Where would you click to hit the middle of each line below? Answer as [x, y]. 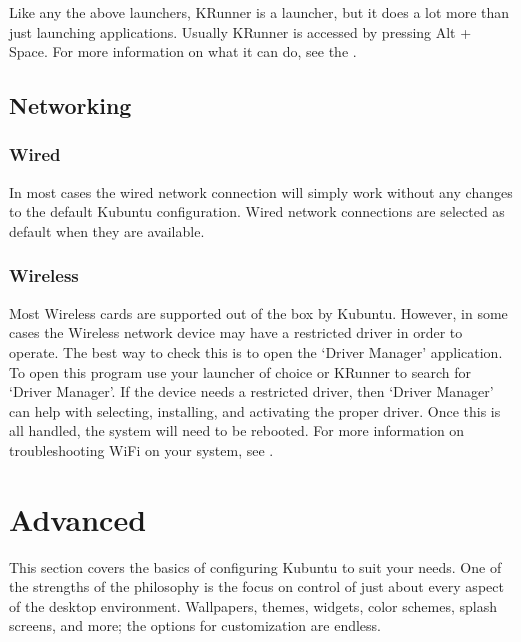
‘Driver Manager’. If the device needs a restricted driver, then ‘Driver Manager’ [251, 391]
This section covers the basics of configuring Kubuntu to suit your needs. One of [255, 566]
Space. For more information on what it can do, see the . [183, 51]
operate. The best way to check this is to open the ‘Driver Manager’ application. [256, 351]
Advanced [78, 518]
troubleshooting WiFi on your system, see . [141, 449]
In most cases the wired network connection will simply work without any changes [261, 191]
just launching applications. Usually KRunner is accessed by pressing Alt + [240, 31]
